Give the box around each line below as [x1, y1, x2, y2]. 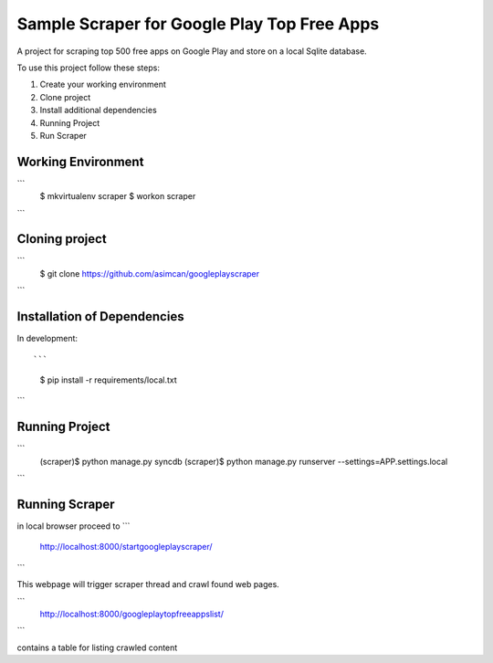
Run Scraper [39, 130, 87, 141]
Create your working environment [39, 79, 166, 90]
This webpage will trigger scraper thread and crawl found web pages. [16, 579, 280, 590]
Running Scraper [16, 496, 115, 511]
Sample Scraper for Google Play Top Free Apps [16, 14, 380, 34]
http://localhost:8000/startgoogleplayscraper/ [39, 542, 214, 552]
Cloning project [16, 231, 107, 247]
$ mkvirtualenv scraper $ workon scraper [39, 191, 196, 202]
